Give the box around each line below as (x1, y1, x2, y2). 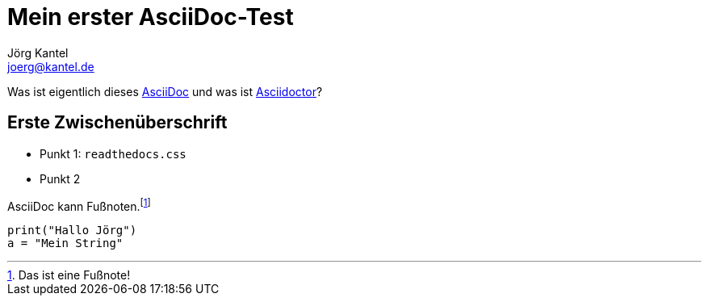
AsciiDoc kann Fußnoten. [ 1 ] (7, 196, 151, 213)
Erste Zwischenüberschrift (7, 112, 228, 133)
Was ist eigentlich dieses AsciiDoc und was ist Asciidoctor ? (7, 84, 323, 99)
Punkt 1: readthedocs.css (40, 146, 186, 161)
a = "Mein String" (7, 237, 124, 250)
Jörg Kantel (7, 45, 69, 60)
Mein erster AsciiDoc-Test (7, 3, 294, 31)
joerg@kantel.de (7, 59, 94, 73)
